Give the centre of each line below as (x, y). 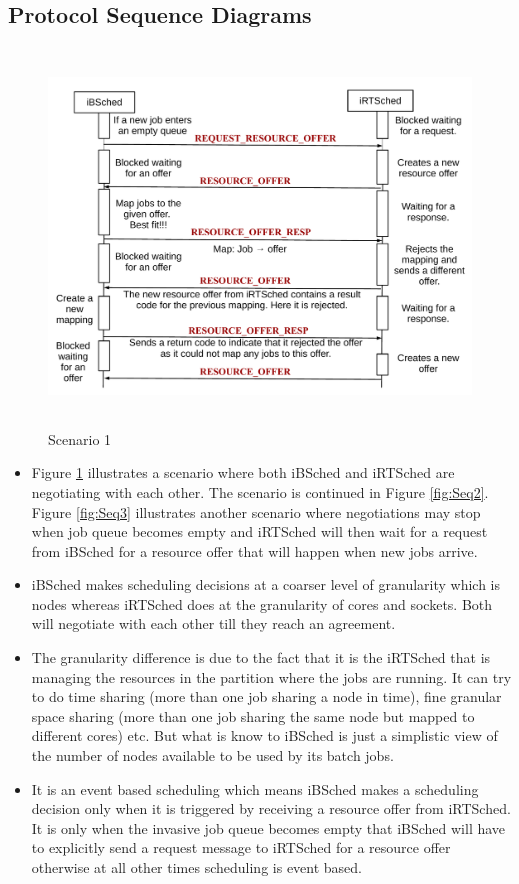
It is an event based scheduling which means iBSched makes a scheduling (255, 788)
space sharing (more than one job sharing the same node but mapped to (253, 715)
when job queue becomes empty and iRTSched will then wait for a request (259, 531)
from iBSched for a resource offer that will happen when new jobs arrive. (254, 550)
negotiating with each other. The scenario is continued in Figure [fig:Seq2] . (260, 491)
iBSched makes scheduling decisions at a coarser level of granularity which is (266, 584)
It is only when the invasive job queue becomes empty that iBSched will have (268, 827)
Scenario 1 (80, 438)
